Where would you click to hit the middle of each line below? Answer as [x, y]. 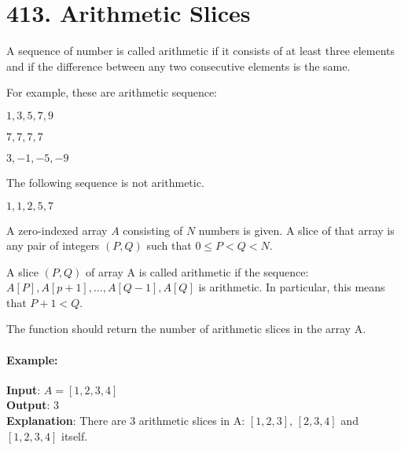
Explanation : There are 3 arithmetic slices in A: [126, 421]
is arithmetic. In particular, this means [292, 287]
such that [169, 245]
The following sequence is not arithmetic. [105, 182]
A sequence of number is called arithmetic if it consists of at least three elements [201, 51]
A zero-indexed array [57, 230]
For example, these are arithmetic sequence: [112, 92]
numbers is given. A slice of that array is [296, 230]
